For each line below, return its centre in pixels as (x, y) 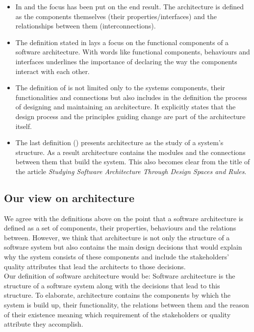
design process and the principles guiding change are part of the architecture (130, 116)
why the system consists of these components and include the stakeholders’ (116, 257)
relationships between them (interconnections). (86, 26)
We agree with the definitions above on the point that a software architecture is (124, 218)
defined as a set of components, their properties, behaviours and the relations (120, 228)
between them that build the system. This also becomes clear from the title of (133, 162)
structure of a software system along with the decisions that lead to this (112, 285)
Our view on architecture (69, 197)
